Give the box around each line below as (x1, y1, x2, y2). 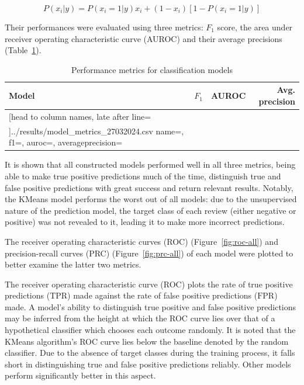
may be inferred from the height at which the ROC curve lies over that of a (5, 312, 275, 324)
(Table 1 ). (5, 44, 42, 56)
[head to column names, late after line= (9, 110, 151, 122)
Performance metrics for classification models (71, 63, 233, 75)
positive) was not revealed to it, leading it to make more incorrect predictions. (5, 216, 285, 228)
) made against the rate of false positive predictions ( (67, 289, 258, 301)
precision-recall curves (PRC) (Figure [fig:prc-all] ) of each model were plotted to (5, 247, 293, 259)
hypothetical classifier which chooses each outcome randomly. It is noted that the (5, 324, 296, 336)
